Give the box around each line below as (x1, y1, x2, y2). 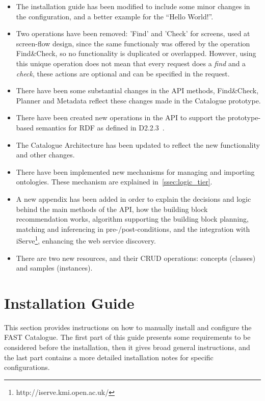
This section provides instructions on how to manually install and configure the (4, 322, 252, 332)
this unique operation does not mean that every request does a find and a (16, 58, 246, 68)
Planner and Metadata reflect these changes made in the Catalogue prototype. (16, 95, 261, 105)
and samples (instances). (16, 262, 93, 273)
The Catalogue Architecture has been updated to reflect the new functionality (16, 139, 260, 150)
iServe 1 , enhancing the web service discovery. (16, 234, 156, 246)
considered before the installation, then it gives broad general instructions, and (4, 342, 250, 353)
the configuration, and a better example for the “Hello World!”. (16, 11, 214, 21)
